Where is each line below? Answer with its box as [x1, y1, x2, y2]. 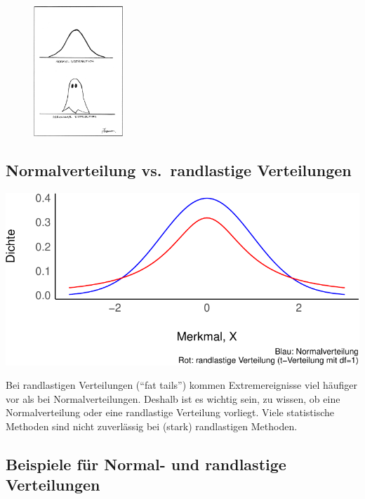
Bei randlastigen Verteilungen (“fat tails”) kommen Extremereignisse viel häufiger [6, 378, 358, 392]
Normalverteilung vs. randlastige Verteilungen [6, 159, 352, 181]
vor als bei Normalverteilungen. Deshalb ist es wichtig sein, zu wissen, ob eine [6, 391, 340, 406]
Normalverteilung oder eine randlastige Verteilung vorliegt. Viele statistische [6, 405, 334, 420]
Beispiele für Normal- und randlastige [6, 453, 286, 474]
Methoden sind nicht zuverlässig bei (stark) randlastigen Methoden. [6, 418, 298, 433]
